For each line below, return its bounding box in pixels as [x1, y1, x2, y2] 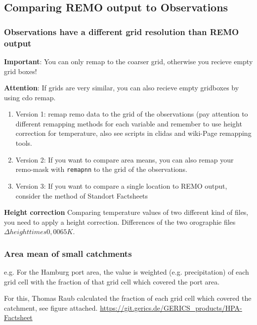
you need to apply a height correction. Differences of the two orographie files [4, 216, 236, 227]
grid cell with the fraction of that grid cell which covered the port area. [4, 276, 220, 286]
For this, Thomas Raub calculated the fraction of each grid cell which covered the [4, 293, 252, 303]
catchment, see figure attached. [4, 302, 98, 313]
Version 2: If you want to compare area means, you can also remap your [15, 154, 234, 164]
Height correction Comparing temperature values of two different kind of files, [4, 207, 249, 217]
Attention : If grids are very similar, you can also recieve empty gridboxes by [4, 82, 239, 93]
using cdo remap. [4, 92, 56, 102]
